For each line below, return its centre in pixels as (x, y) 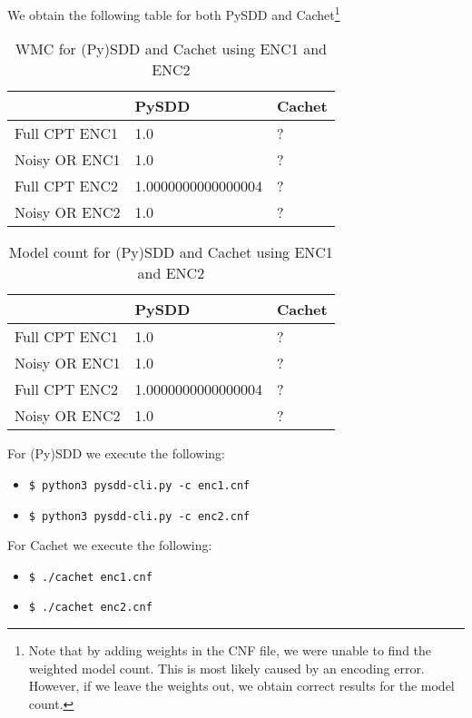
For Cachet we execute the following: (110, 545)
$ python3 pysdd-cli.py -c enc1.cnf (139, 485)
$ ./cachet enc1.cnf (90, 577)
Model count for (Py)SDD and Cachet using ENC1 (171, 252)
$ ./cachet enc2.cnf (90, 608)
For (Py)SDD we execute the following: (116, 453)
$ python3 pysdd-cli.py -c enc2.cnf (139, 516)
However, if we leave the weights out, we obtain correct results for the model (241, 686)
